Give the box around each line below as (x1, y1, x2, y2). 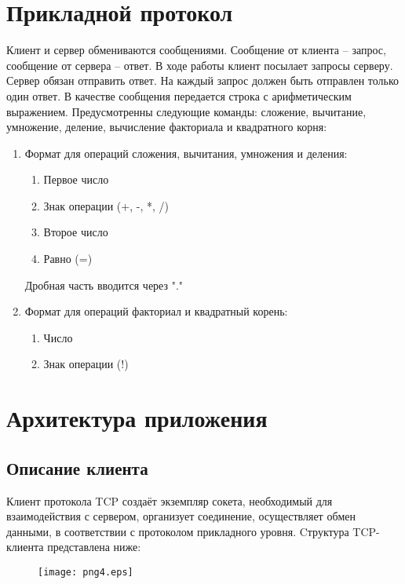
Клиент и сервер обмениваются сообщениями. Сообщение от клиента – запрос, (6, 42, 386, 58)
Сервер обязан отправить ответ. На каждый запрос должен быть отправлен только (6, 72, 400, 89)
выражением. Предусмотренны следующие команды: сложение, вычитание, (6, 103, 367, 119)
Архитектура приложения (6, 402, 268, 434)
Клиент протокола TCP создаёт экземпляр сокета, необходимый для (6, 492, 333, 509)
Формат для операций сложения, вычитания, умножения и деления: (24, 144, 348, 161)
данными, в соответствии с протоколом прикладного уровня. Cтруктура (6, 523, 349, 539)
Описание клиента (6, 455, 148, 480)
